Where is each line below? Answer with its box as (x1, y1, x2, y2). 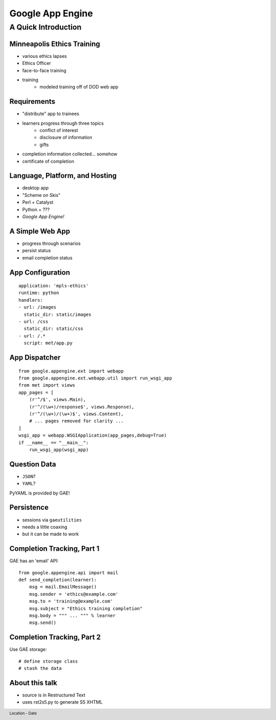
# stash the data (18, 665, 62, 671)
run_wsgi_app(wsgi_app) (29, 446, 89, 453)
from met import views (18, 382, 76, 388)
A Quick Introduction (9, 22, 82, 32)
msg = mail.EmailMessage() (29, 584, 97, 590)
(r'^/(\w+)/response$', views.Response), (29, 404, 135, 410)
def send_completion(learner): (18, 577, 97, 582)
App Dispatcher (9, 353, 61, 362)
